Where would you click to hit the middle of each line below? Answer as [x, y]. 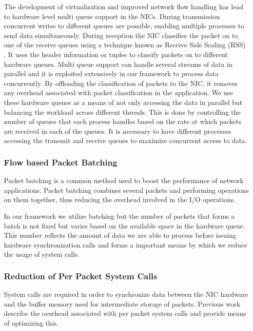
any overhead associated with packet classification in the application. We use [118, 93]
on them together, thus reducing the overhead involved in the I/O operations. [120, 199]
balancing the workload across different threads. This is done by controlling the [122, 112]
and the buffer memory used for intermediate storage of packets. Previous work [122, 303]
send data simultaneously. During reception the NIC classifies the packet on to [121, 35]
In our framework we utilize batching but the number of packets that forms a [119, 216]
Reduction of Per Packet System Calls [81, 276]
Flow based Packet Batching [61, 162]
